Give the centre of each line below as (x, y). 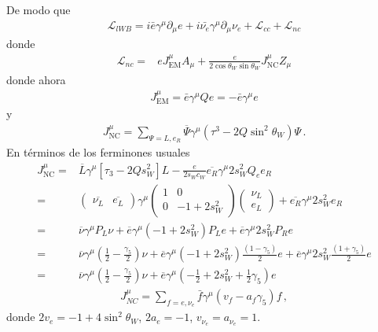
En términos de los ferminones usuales (98, 151)
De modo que (39, 9)
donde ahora (36, 80)
